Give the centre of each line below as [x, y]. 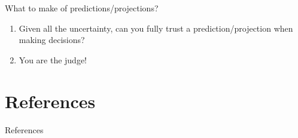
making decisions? [52, 40]
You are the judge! [53, 59]
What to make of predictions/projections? [82, 8]
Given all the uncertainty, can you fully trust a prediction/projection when [156, 28]
